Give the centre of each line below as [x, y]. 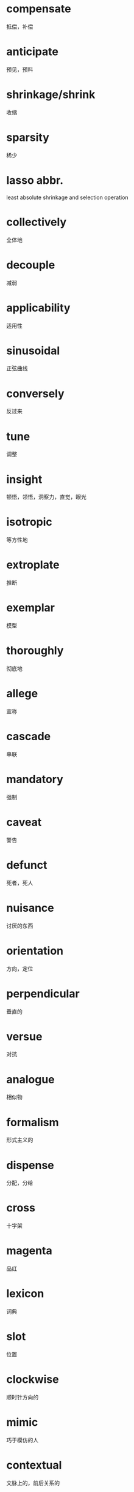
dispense [30, 1165]
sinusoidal [33, 350]
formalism [33, 1122]
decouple [31, 265]
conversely [36, 393]
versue [24, 1036]
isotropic [30, 522]
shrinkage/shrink [51, 95]
